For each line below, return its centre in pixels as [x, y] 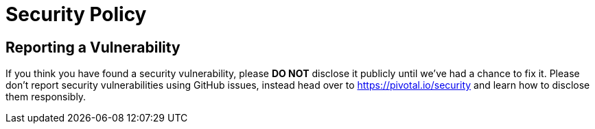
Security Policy [76, 14]
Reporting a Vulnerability [93, 47]
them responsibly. [46, 97]
